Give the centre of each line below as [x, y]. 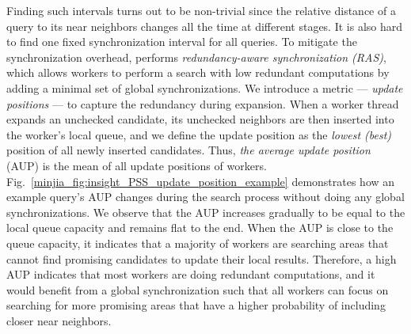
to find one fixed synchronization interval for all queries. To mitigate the [182, 42]
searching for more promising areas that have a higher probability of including [196, 305]
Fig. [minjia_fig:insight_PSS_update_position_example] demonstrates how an [201, 181]
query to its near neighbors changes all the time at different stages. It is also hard [205, 26]
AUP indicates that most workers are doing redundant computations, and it [191, 274]
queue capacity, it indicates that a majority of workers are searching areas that [198, 243]
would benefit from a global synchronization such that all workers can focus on [198, 289]
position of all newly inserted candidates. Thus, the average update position [188, 150]
